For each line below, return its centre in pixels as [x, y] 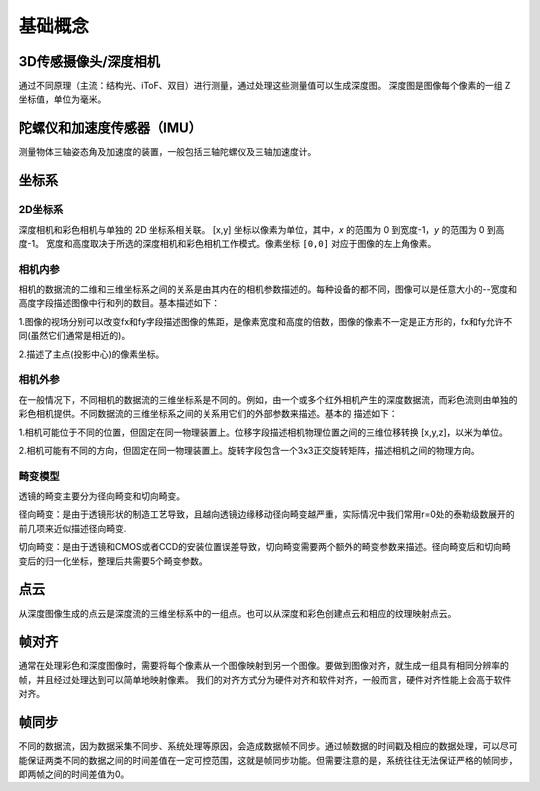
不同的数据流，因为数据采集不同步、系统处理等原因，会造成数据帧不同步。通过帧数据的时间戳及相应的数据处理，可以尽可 [268, 746]
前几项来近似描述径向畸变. [72, 528]
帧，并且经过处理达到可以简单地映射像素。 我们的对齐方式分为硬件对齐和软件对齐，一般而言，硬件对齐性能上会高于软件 [265, 679]
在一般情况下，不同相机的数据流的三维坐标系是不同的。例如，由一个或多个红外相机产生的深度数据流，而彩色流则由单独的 [268, 399]
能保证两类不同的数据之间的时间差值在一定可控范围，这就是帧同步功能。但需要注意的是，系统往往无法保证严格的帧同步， [268, 760]
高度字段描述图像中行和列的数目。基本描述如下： [119, 303]
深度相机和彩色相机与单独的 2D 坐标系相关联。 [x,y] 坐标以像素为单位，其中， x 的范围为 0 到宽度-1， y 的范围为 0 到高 [261, 229]
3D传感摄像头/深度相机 [89, 61]
